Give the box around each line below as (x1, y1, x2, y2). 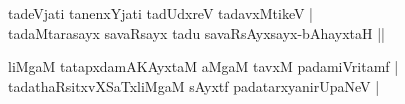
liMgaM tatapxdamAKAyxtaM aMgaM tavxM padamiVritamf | (8, 56, 399, 77)
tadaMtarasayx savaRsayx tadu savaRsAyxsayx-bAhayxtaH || (8, 22, 385, 43)
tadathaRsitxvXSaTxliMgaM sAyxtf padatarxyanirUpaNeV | (8, 75, 380, 96)
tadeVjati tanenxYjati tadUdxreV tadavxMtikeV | (8, 3, 313, 23)
